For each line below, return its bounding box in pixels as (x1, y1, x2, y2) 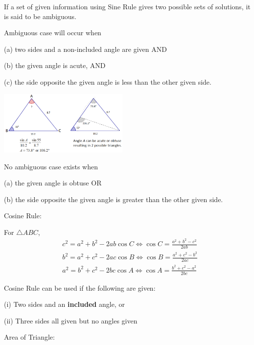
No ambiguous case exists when (4, 161, 98, 171)
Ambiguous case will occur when (4, 27, 101, 38)
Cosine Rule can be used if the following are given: (4, 282, 156, 293)
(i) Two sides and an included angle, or (4, 299, 125, 309)
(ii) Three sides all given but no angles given (4, 315, 138, 325)
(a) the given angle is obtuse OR (4, 178, 102, 188)
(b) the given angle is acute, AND (4, 60, 106, 70)
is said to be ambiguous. (4, 11, 77, 21)
